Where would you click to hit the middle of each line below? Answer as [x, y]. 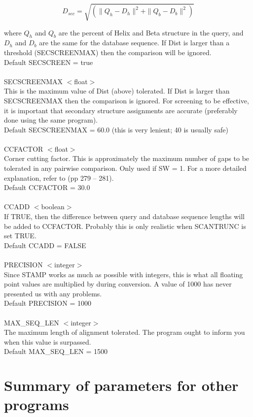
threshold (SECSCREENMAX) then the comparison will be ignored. [108, 52]
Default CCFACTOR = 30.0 [47, 187]
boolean [53, 207]
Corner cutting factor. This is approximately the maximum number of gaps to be [127, 158]
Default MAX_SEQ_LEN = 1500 [56, 351]
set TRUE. [20, 236]
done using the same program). [51, 120]
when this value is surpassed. [48, 341]
